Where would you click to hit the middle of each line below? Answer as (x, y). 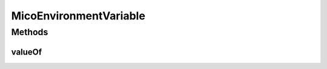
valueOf (27, 52)
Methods (30, 32)
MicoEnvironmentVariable (78, 16)
